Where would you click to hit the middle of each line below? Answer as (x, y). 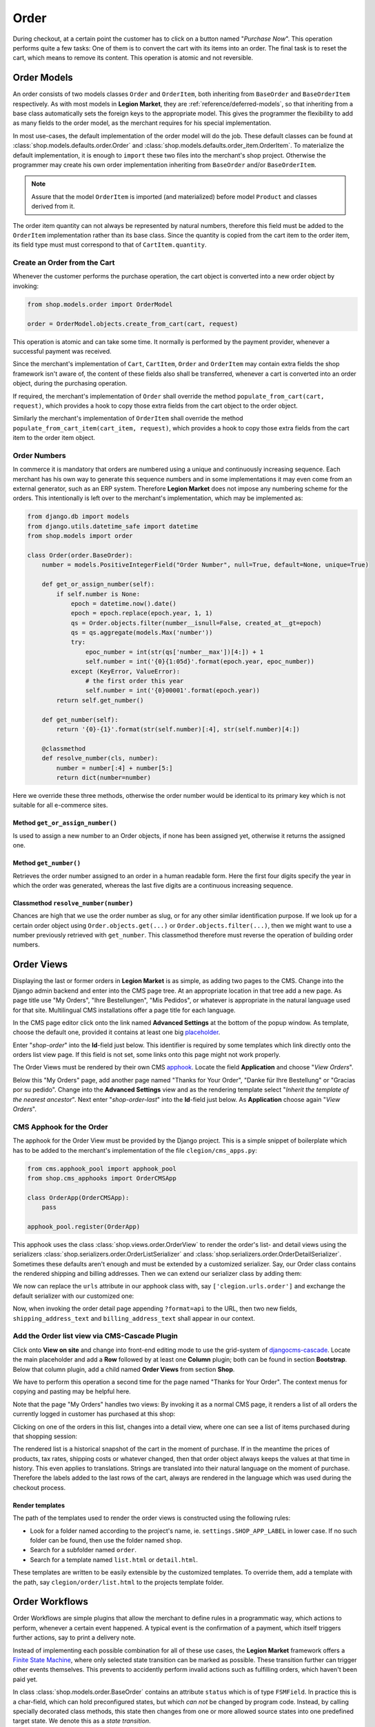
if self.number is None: (98, 594)
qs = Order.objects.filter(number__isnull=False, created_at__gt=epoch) (196, 623)
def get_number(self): (80, 719)
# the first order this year (134, 681)
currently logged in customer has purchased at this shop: (94, 1414)
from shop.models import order (80, 536)
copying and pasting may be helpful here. (72, 1391)
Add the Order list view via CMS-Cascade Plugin (95, 1336)
